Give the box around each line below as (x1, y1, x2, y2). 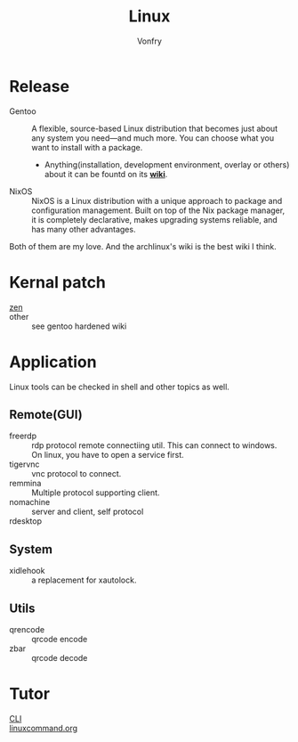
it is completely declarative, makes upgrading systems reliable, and (31, 214, 278, 224)
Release (9, 76, 69, 96)
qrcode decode (31, 653, 88, 663)
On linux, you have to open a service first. (31, 450, 184, 461)
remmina (9, 478, 42, 489)
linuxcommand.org (9, 722, 78, 733)
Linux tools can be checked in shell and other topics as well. (9, 381, 230, 392)
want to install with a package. (31, 142, 143, 152)
